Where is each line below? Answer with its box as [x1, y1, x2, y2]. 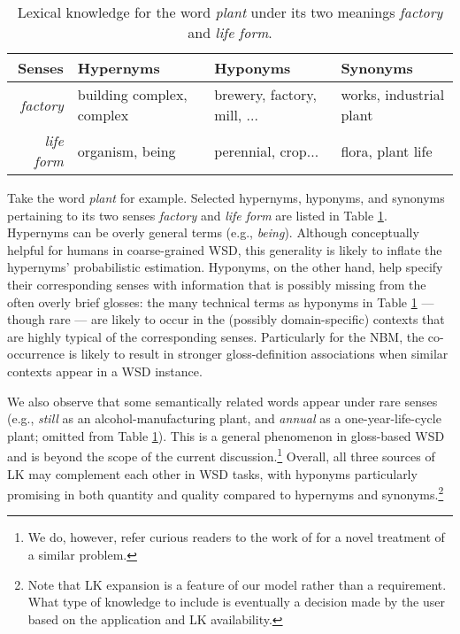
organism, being [77, 140, 176, 161]
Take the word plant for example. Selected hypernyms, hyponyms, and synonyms [7, 189, 445, 206]
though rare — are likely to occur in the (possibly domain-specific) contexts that [7, 310, 445, 329]
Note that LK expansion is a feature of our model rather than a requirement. [27, 575, 447, 593]
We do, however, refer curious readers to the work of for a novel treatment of [27, 528, 445, 546]
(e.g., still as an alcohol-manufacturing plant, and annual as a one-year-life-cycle [7, 409, 441, 428]
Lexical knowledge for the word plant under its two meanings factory [17, 2, 443, 22]
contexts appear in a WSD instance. [7, 361, 203, 380]
